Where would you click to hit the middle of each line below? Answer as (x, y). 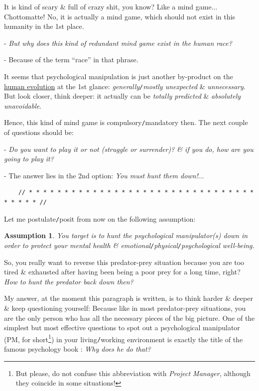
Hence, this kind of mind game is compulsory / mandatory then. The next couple (126, 122)
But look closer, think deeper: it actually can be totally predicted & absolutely (123, 96)
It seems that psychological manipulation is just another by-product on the (119, 76)
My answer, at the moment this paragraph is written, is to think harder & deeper (129, 298)
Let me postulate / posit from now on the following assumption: (100, 218)
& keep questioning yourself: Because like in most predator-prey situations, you (125, 308)
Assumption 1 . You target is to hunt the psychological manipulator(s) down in (126, 235)
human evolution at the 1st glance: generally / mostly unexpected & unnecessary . (125, 86)
